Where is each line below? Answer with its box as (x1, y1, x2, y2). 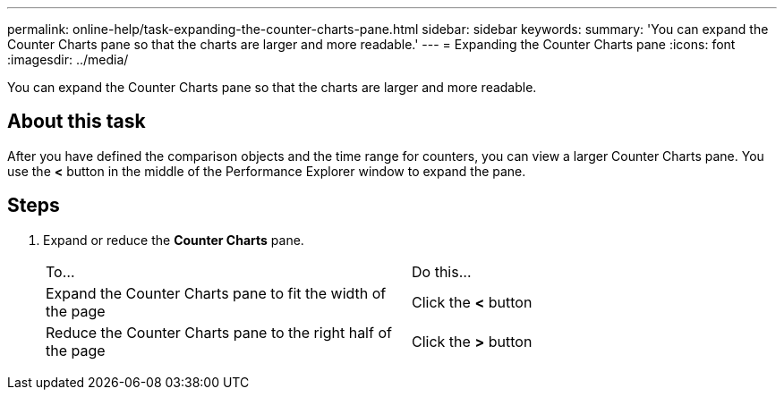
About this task (7, 110, 146, 133)
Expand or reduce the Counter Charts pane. (43, 232, 304, 248)
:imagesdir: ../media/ (7, 52, 129, 67)
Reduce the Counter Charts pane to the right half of (46, 323, 392, 342)
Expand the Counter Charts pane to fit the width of (46, 283, 387, 302)
